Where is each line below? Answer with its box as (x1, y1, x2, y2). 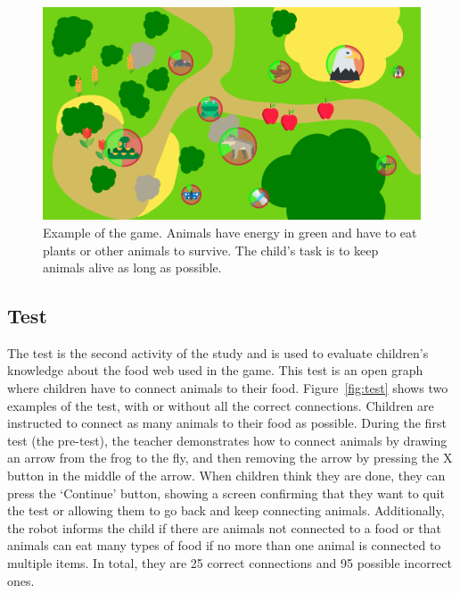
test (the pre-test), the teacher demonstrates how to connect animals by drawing (7, 430, 448, 449)
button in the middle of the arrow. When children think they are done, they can (7, 466, 446, 485)
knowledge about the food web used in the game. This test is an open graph (7, 361, 423, 380)
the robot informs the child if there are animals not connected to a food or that (7, 518, 441, 537)
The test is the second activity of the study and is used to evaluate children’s (7, 343, 429, 362)
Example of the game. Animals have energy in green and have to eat (43, 222, 417, 241)
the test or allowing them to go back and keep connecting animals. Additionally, (7, 501, 445, 520)
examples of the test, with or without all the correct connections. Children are (7, 396, 434, 414)
